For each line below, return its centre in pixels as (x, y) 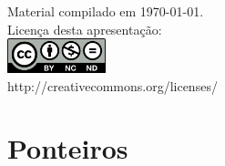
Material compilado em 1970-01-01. (106, 11)
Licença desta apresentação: (85, 29)
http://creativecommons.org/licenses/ (112, 85)
